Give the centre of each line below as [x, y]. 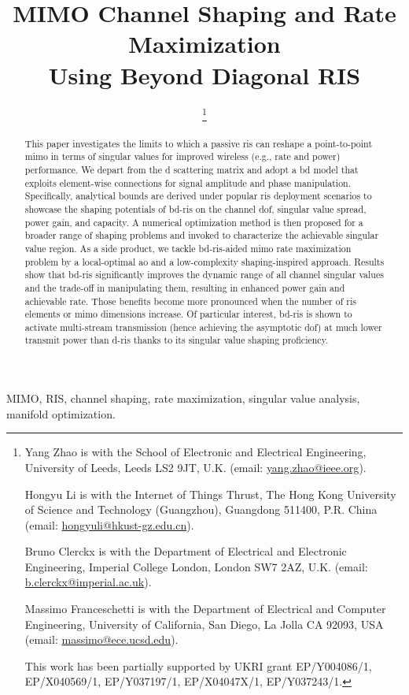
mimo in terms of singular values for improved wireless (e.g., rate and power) [182, 156]
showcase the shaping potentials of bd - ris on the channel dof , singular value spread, [195, 208]
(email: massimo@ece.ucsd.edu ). [101, 639]
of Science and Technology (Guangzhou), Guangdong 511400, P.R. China [201, 509]
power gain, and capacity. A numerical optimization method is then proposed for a [194, 222]
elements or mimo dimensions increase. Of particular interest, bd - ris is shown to [188, 314]
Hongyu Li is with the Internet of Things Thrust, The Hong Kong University [210, 494]
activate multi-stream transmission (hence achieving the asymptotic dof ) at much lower [203, 327]
